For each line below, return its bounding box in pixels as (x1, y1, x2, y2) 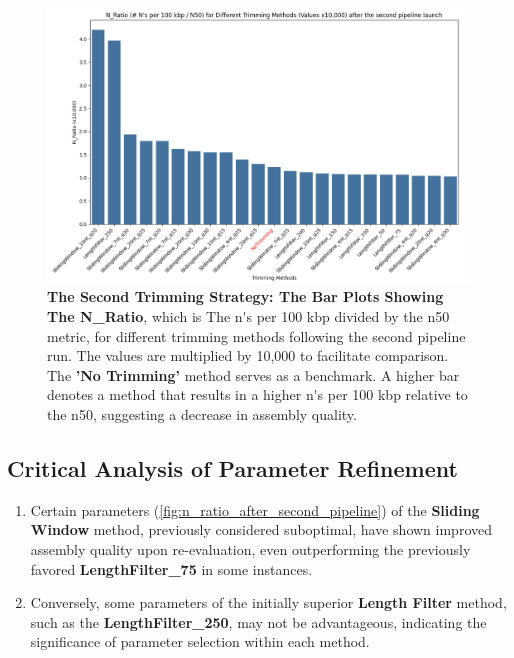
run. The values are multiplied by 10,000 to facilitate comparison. (47, 345, 449, 366)
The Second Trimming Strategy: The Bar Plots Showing (47, 286, 444, 307)
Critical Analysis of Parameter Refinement (7, 452, 458, 483)
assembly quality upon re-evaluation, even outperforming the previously (30, 538, 471, 559)
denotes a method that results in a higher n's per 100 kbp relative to (47, 384, 468, 405)
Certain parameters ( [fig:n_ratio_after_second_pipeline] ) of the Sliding (30, 499, 480, 520)
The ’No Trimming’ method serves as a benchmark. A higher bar (47, 364, 460, 385)
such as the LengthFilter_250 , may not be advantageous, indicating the (30, 611, 487, 632)
